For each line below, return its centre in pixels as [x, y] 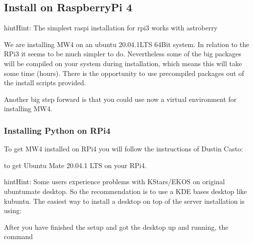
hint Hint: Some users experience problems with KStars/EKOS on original [115, 182]
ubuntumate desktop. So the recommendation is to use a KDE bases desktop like [126, 191]
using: [13, 210]
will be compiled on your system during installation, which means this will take [123, 63]
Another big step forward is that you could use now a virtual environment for [120, 99]
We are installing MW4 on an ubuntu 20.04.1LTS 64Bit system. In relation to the [127, 44]
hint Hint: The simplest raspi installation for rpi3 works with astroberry [111, 28]
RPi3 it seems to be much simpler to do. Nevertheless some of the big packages [123, 54]
